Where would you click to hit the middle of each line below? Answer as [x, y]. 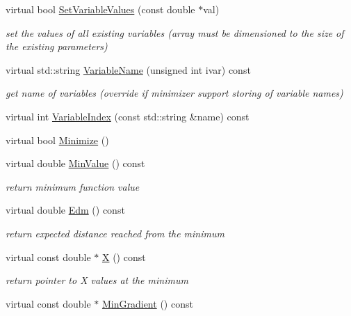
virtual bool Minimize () [57, 140]
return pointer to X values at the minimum [97, 280]
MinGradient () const [147, 303]
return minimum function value [73, 186]
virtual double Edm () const [65, 210]
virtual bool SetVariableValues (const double [100, 9]
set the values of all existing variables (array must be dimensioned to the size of [175, 32]
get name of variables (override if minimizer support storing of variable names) [174, 93]
